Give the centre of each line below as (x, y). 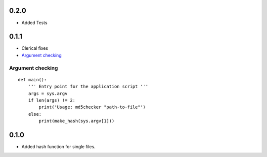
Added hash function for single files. (59, 147)
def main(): (32, 79)
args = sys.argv (48, 93)
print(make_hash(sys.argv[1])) (77, 121)
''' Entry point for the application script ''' (88, 87)
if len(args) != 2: (52, 100)
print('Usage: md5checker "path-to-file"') (92, 107)
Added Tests (34, 23)
